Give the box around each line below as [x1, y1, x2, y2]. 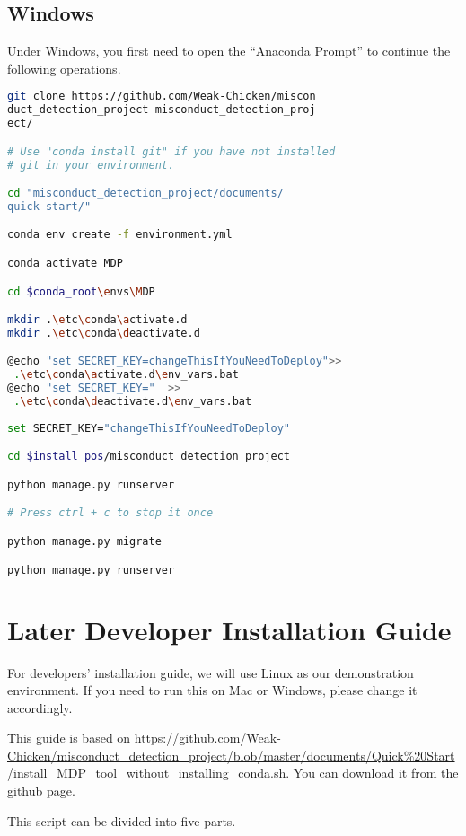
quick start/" [7, 199, 92, 213]
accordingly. [7, 698, 73, 717]
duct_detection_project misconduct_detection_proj [7, 103, 316, 117]
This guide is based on [7, 728, 131, 747]
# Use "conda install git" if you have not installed [7, 145, 336, 158]
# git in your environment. [7, 158, 175, 172]
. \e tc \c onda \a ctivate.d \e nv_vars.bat [13, 368, 239, 382]
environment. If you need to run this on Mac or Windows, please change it [7, 681, 418, 700]
